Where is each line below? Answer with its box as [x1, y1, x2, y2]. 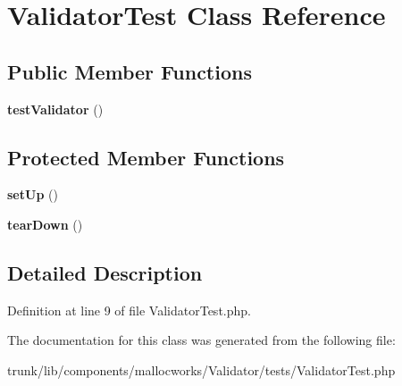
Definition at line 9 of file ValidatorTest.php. [7, 300, 251, 319]
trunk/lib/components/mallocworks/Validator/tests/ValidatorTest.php [7, 360, 396, 379]
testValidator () [7, 99, 104, 118]
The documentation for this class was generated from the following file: [7, 331, 396, 349]
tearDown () [7, 214, 83, 233]
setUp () [7, 185, 58, 204]
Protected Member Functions [7, 143, 285, 171]
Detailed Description [7, 258, 203, 286]
